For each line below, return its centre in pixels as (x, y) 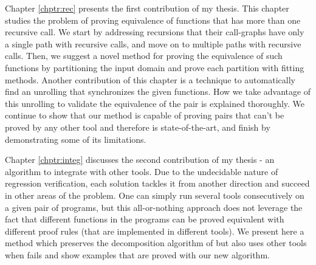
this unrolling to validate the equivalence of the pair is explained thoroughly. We (155, 103)
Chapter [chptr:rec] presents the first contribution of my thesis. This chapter (147, 8)
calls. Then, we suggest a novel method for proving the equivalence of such (144, 56)
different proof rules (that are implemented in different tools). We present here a (155, 231)
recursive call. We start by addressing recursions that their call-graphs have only (155, 32)
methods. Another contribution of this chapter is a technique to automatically (150, 79)
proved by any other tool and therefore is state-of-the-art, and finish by (138, 127)
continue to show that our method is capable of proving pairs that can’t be (145, 115)
